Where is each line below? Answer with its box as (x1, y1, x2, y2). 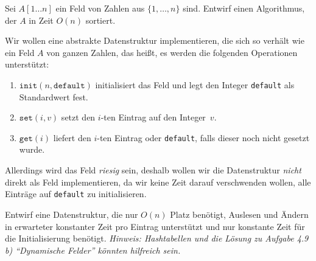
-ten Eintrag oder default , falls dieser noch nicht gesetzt (97, 131, 310, 144)
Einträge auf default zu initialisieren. (5, 187, 147, 200)
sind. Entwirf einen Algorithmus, (183, 2, 305, 14)
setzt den (61, 111, 96, 124)
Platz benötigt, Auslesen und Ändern (170, 207, 309, 220)
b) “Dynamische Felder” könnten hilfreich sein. (5, 243, 181, 256)
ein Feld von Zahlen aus (55, 2, 145, 14)
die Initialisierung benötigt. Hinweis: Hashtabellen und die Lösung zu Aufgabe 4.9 (5, 232, 309, 245)
